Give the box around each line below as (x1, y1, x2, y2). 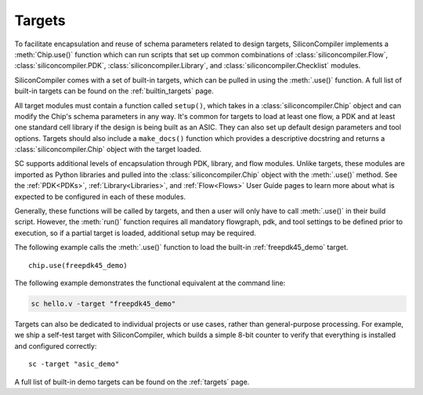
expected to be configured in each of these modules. (14, 192, 186, 201)
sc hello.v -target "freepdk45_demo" (31, 299, 176, 308)
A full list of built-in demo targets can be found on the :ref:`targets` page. (14, 377, 250, 386)
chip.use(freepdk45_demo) (28, 261, 128, 270)
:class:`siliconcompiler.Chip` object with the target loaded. (14, 145, 202, 154)
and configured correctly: (14, 341, 97, 350)
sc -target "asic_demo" (28, 360, 120, 368)
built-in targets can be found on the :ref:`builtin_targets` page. (14, 86, 215, 96)
